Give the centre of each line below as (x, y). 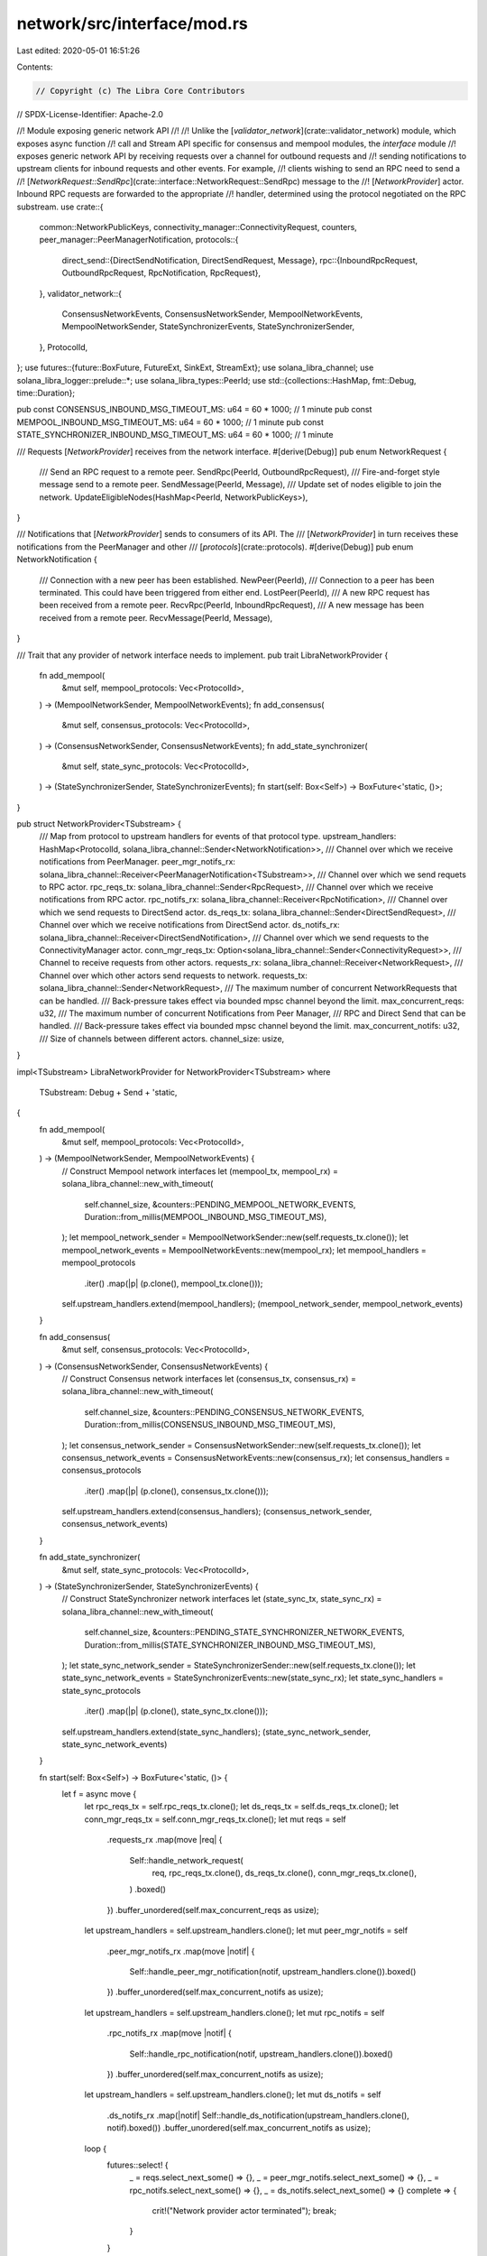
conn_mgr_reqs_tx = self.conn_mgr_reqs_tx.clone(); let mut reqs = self (215, 1819)
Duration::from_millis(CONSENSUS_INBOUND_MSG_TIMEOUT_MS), (210, 1425)
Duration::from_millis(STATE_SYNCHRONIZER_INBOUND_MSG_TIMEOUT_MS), (230, 1645)
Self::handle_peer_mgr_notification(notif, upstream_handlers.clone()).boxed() (273, 1971)
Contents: (35, 67)
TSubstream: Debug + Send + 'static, (108, 1092)
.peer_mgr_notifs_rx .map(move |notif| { (181, 1951)
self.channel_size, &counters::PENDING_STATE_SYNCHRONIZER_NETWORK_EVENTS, (244, 1632)
